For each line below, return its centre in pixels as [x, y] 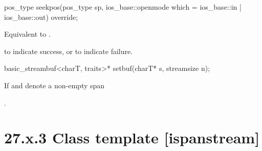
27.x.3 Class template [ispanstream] [132, 137]
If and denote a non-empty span [54, 85]
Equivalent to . [27, 34]
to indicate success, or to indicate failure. [69, 51]
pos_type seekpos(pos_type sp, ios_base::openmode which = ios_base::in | [123, 7]
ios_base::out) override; [41, 17]
